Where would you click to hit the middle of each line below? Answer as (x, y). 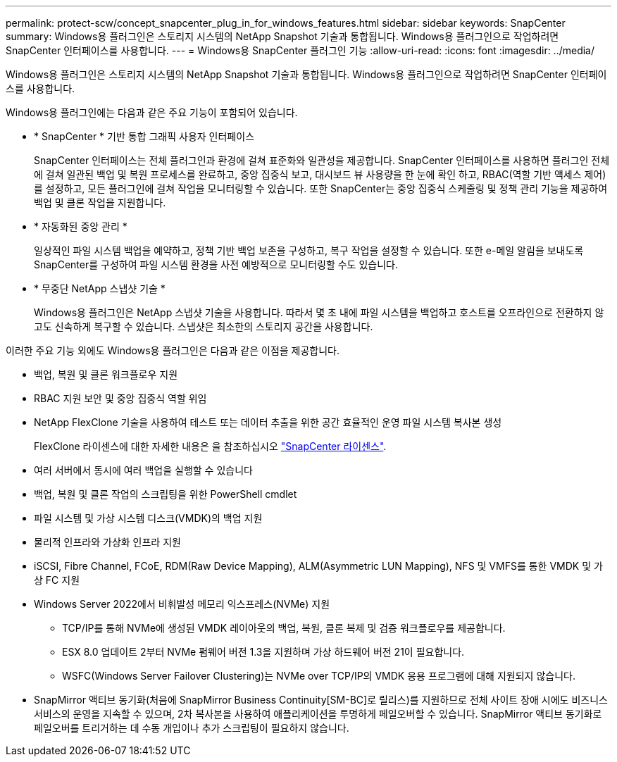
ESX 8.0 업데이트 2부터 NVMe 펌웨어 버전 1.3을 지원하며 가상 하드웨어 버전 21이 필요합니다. (263, 652)
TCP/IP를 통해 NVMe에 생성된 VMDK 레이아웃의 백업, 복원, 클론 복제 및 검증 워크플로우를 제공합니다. (284, 628)
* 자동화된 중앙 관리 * (81, 226)
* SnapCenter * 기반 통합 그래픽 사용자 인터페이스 (144, 136)
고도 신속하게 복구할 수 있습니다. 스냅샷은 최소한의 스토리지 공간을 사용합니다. (204, 326)
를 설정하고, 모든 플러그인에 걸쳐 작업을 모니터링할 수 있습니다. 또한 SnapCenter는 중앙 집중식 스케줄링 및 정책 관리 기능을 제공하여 (321, 188)
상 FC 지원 (57, 580)
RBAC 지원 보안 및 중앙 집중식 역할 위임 (120, 398)
